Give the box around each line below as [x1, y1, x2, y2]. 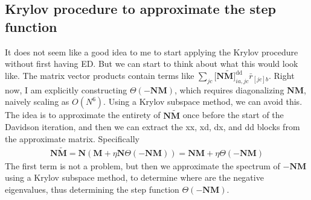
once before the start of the [182, 108, 284, 121]
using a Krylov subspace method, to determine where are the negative [5, 171, 264, 184]
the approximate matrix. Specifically [5, 132, 139, 145]
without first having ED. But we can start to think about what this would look [5, 57, 298, 70]
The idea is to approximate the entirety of [5, 108, 161, 121]
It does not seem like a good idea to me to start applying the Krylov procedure [5, 45, 298, 58]
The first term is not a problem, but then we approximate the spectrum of [5, 159, 280, 172]
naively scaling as [5, 95, 69, 108]
